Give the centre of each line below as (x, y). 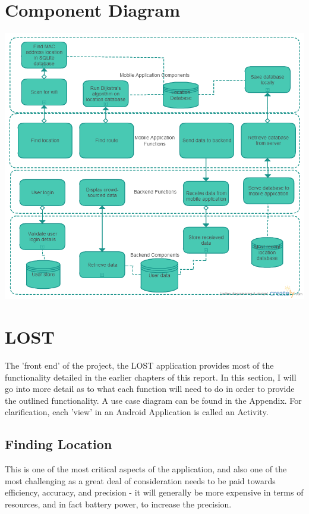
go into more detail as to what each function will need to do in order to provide (150, 389)
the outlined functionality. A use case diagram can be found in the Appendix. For (153, 400)
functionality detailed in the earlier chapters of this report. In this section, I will (151, 377)
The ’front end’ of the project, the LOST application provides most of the (139, 365)
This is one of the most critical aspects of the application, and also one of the (146, 469)
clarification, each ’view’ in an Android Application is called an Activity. (137, 412)
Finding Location (59, 444)
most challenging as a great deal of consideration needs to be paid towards (140, 480)
